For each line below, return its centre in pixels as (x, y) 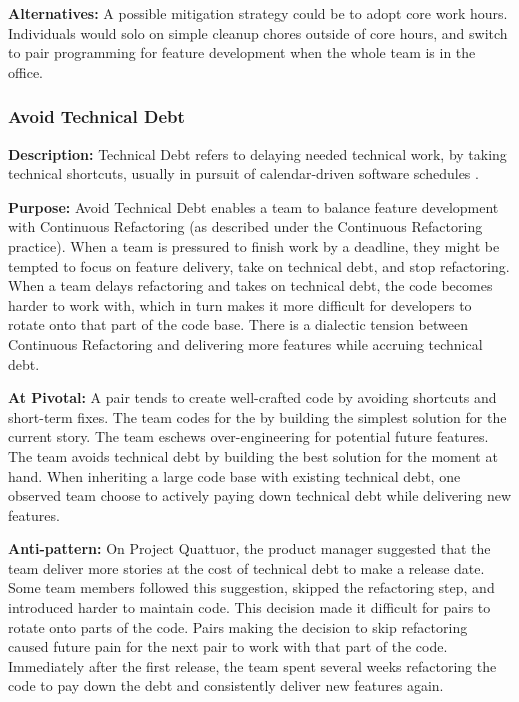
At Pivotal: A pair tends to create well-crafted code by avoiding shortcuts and (252, 397)
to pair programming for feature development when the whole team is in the (242, 52)
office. (25, 71)
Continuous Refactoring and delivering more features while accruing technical (245, 343)
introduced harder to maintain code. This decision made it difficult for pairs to (249, 607)
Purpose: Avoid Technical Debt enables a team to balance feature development (253, 206)
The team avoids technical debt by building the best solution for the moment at (253, 455)
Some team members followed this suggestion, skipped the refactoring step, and (251, 587)
